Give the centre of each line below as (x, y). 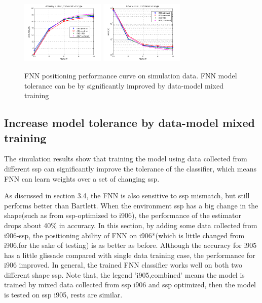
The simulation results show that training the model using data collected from (126, 159)
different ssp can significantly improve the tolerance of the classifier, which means (130, 168)
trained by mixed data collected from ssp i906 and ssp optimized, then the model (130, 285)
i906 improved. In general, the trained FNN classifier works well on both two (123, 265)
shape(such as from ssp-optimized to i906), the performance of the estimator (123, 215)
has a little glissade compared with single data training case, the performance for (130, 255)
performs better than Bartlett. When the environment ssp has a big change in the (131, 205)
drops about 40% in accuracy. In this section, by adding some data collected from (131, 225)
